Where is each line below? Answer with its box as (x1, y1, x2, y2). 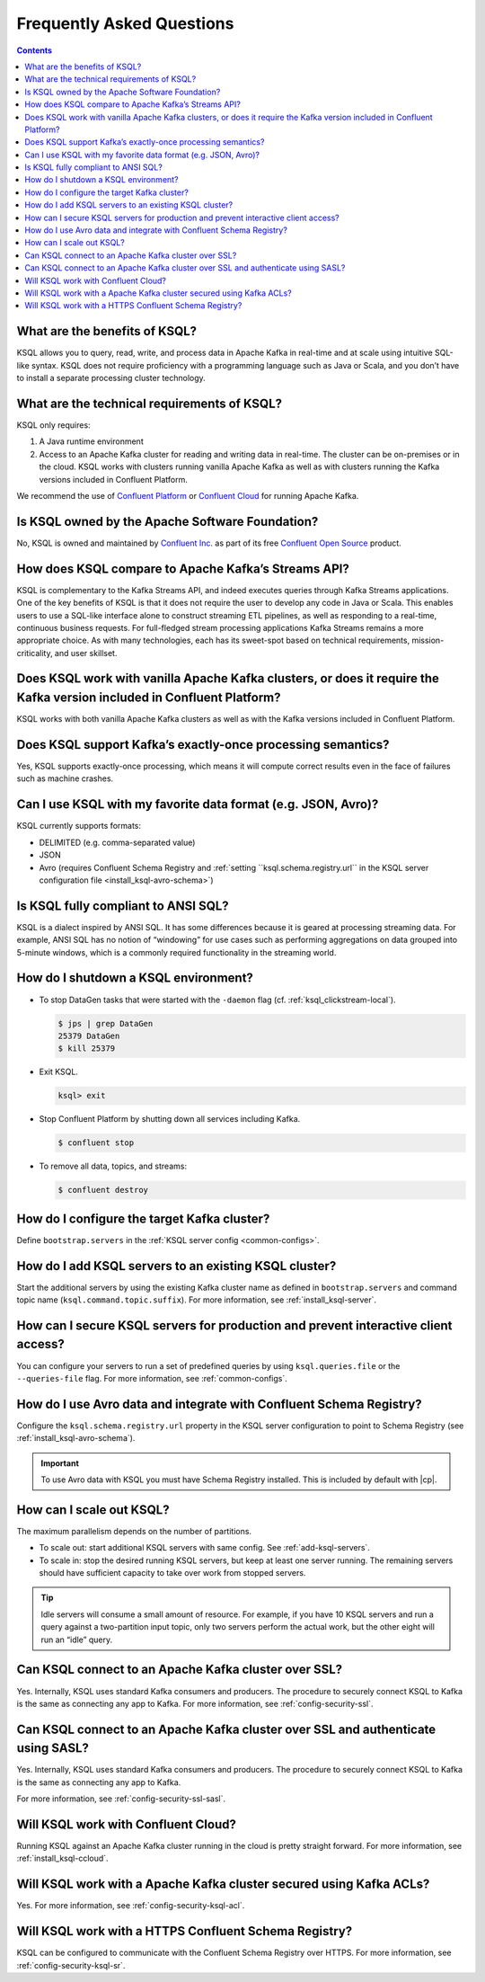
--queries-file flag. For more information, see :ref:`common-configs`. (16, 1373, 287, 1383)
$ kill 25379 (57, 1044, 116, 1053)
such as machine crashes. (16, 773, 114, 784)
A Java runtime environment (39, 436, 144, 447)
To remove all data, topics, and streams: (39, 1160, 188, 1172)
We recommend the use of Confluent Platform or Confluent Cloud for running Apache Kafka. (16, 490, 359, 501)
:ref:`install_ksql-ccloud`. (16, 1853, 109, 1864)
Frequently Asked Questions (16, 13, 234, 33)
